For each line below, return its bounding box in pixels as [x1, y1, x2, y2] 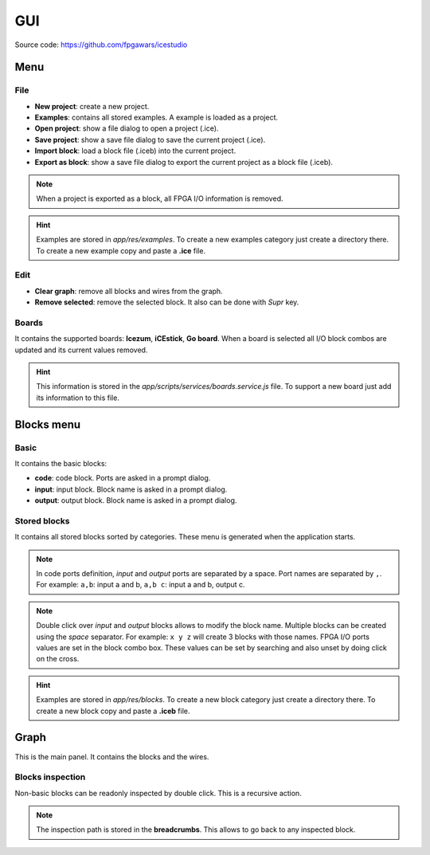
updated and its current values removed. [14, 345, 148, 355]
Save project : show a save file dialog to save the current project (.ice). [34, 135, 266, 144]
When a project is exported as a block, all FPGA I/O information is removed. [36, 194, 283, 203]
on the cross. [36, 654, 80, 664]
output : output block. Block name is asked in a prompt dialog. [34, 496, 237, 505]
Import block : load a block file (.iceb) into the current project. [34, 146, 236, 155]
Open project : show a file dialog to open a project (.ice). [34, 124, 219, 133]
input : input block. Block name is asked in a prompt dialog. [34, 484, 228, 494]
